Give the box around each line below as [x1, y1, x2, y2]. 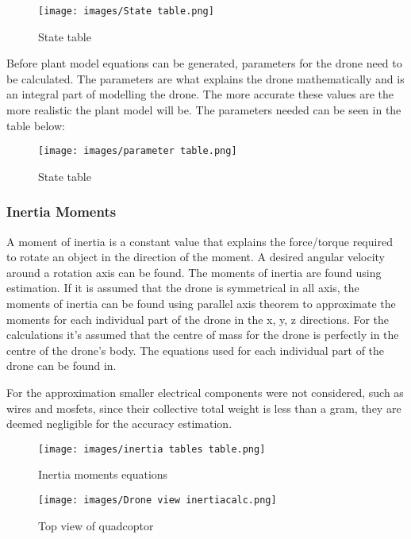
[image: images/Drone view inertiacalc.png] [38, 495, 277, 506]
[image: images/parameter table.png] [38, 145, 237, 157]
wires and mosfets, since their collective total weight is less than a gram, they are [6, 399, 401, 416]
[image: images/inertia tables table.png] [38, 443, 266, 455]
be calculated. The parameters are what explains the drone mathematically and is [6, 70, 405, 87]
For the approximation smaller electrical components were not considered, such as [6, 384, 404, 401]
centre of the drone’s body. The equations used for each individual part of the [6, 341, 385, 358]
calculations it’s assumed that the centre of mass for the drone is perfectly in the [6, 326, 399, 343]
